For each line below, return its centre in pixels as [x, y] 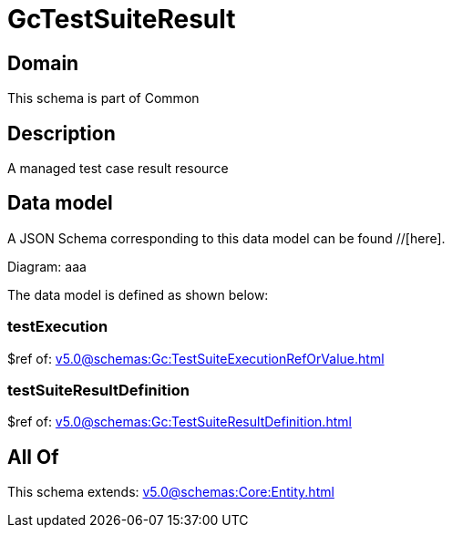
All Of [33, 457]
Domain [43, 63]
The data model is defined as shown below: [138, 294]
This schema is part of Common [103, 98]
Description [62, 133]
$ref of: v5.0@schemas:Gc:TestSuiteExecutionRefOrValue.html [196, 358]
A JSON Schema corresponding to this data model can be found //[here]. [226, 238]
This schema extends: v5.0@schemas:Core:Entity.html [171, 492]
